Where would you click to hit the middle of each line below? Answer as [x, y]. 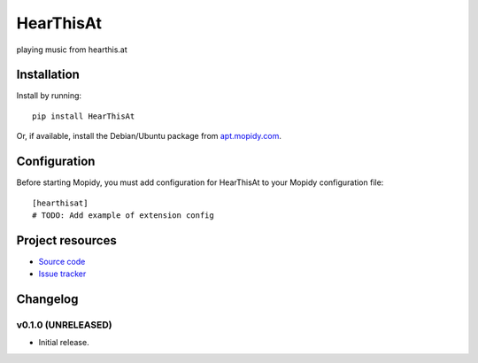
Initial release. [64, 343]
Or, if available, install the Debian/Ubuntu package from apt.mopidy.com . [149, 136]
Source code [62, 261]
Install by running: [49, 96]
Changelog [47, 300]
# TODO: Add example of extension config [123, 215]
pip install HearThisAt [84, 116]
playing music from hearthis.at [72, 50]
